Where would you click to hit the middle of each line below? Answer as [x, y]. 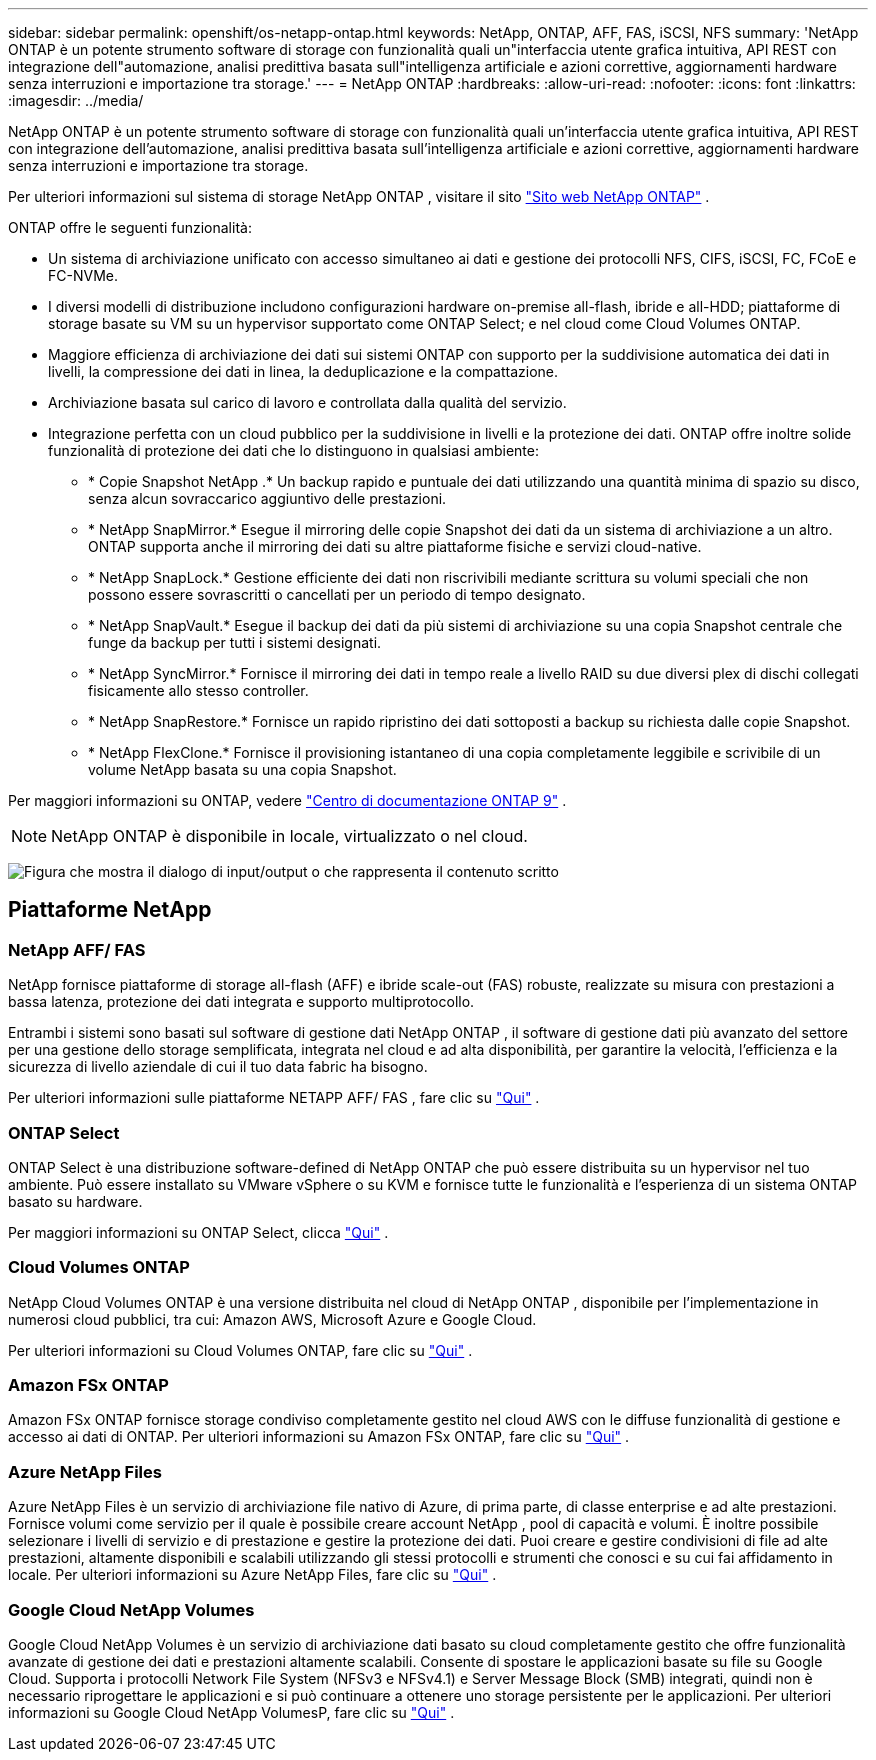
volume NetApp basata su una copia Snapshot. [242, 769]
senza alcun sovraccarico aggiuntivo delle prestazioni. [267, 498]
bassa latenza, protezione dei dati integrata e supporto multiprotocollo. [241, 1002]
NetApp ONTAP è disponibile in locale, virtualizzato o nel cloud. [289, 836]
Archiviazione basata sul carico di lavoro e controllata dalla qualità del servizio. [307, 402]
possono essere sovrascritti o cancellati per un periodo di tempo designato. [337, 594]
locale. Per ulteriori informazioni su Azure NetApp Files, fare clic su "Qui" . [252, 1575]
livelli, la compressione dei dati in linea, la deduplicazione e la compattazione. [303, 371]
